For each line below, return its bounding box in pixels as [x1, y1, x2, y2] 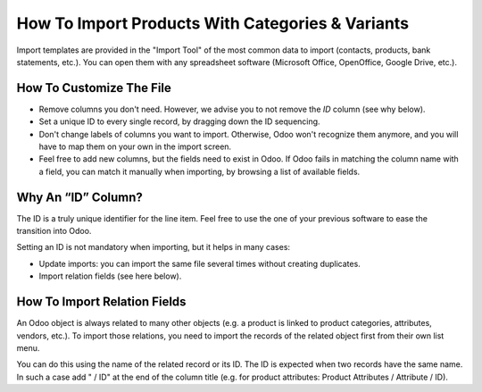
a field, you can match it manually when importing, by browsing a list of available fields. [38, 166, 361, 177]
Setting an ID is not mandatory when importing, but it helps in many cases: [16, 242, 290, 253]
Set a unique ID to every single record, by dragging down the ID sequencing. [38, 116, 320, 127]
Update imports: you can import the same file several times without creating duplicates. [38, 258, 361, 269]
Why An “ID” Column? [16, 189, 143, 204]
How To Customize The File [16, 80, 171, 96]
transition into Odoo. [16, 226, 92, 237]
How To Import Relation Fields [16, 295, 187, 310]
